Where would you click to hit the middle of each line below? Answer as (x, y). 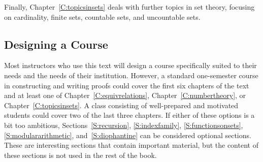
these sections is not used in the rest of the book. (80, 155)
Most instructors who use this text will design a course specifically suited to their (130, 65)
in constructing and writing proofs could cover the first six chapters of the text (127, 85)
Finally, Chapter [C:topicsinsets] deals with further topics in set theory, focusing (129, 7)
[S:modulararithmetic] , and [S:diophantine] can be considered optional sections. (128, 135)
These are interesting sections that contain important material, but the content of (131, 145)
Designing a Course (56, 44)
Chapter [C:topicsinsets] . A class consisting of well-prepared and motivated (121, 105)
